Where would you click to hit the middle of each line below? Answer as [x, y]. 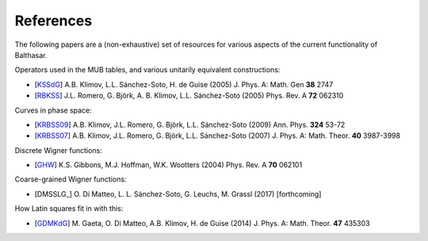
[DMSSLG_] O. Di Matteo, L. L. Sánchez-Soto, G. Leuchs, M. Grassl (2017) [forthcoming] [178, 193]
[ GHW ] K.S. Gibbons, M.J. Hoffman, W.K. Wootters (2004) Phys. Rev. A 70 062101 [168, 165]
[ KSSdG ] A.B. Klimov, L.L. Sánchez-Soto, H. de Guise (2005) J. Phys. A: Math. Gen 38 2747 [184, 84]
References [53, 21]
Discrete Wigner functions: [58, 150]
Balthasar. [31, 55]
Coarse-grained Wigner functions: [71, 179]
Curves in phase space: [53, 110]
